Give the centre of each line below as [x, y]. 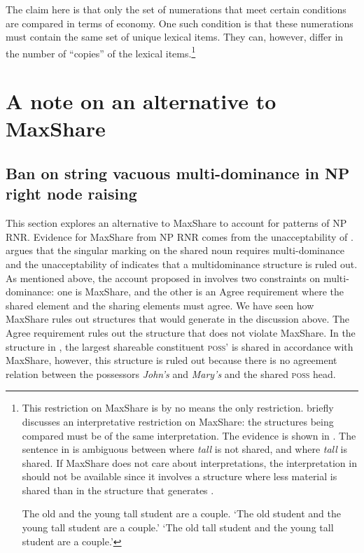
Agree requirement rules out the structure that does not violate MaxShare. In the [181, 332]
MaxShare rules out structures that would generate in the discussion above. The [178, 319]
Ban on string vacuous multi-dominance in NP [178, 173]
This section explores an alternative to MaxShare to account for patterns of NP [176, 223]
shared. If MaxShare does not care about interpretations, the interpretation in [189, 462]
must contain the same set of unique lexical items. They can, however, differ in [175, 37]
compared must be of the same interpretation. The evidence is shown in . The [189, 435]
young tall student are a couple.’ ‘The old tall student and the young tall [178, 527]
